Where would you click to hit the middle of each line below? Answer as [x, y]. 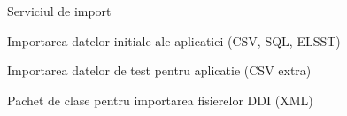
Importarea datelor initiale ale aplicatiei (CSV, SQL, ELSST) [174, 40]
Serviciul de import [59, 11]
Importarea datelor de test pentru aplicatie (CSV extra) [159, 70]
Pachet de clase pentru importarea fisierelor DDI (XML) [160, 100]
